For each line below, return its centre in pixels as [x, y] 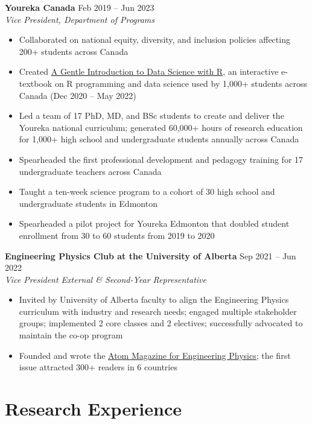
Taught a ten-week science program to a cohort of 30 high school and [147, 191]
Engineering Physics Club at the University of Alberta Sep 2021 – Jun [151, 255]
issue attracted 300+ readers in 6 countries [98, 367]
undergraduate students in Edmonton [88, 203]
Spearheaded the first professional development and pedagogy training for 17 [161, 159]
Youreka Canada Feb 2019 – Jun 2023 [80, 7]
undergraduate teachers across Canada [90, 171]
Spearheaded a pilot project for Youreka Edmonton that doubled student [154, 223]
